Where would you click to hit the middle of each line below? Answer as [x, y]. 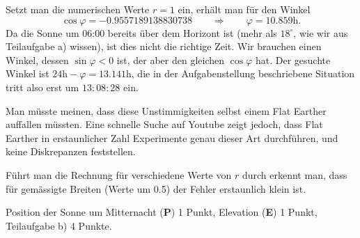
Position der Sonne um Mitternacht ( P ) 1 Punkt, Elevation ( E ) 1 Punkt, [162, 212]
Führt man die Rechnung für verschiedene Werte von [119, 174]
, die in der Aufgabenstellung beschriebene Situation [243, 73]
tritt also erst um [42, 87]
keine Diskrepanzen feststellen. [71, 151]
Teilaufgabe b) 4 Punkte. [59, 225]
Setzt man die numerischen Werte [78, 9]
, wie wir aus [321, 32]
